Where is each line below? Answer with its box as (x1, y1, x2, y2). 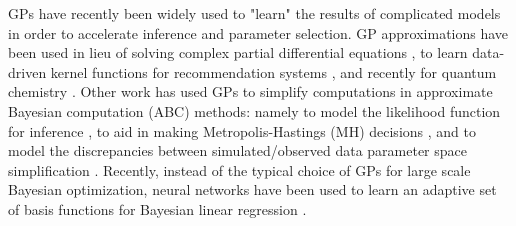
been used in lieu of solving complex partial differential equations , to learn (8, 42, 468, 63)
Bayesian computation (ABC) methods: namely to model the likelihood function (8, 100, 501, 121)
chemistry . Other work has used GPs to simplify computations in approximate (8, 81, 493, 102)
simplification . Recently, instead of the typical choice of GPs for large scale (8, 159, 471, 180)
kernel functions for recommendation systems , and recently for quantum (50, 61, 497, 82)
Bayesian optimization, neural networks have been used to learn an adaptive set (8, 179, 497, 200)
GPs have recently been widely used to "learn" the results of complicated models (8, 3, 501, 23)
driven (8, 61, 47, 82)
